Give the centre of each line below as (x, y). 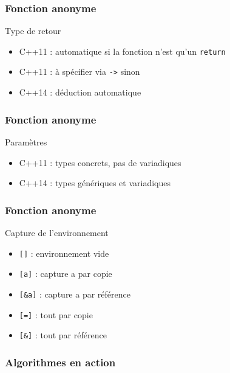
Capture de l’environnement (57, 232)
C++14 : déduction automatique (80, 92)
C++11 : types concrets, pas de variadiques (100, 162)
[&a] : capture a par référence (75, 294)
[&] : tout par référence (63, 335)
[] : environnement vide (64, 253)
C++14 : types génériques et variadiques (95, 183)
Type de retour (33, 31)
